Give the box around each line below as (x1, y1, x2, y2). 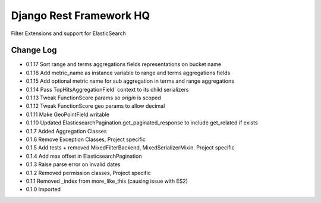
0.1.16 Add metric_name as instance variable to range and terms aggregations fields (26, 69, 231, 76)
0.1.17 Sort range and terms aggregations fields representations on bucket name (26, 61, 222, 68)
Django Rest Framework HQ (11, 9, 150, 22)
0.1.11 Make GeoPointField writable (26, 111, 110, 118)
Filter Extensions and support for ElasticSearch (11, 30, 126, 37)
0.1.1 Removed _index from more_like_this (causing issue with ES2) (26, 177, 188, 185)
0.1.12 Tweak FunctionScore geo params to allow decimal (26, 102, 165, 110)
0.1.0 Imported (26, 186, 61, 193)
